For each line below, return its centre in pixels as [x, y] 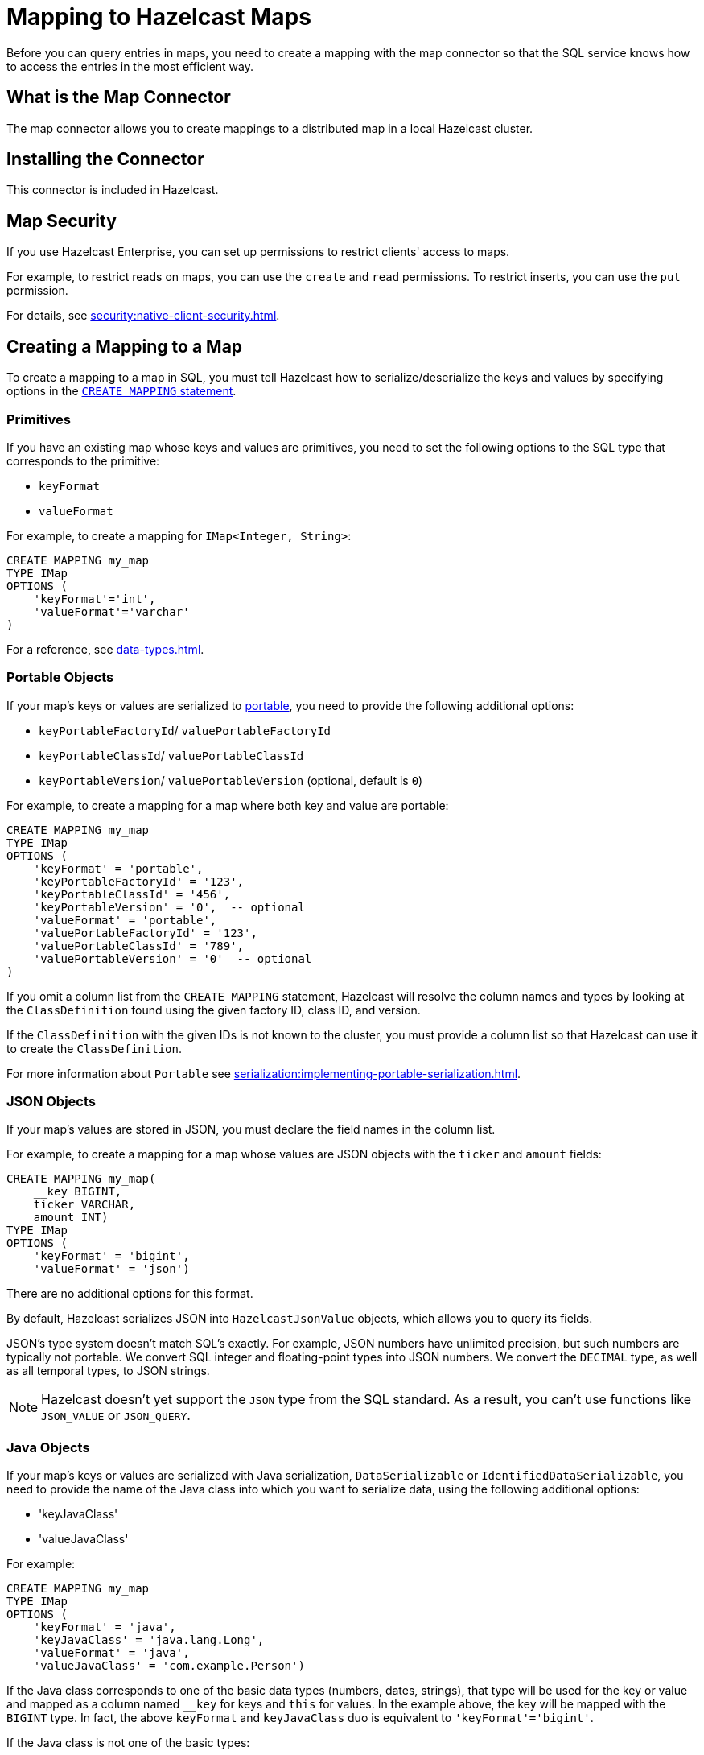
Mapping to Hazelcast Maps [159, 17]
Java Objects [48, 1447]
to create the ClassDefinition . [94, 1048]
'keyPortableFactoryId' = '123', [139, 881]
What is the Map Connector [119, 97]
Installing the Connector [105, 159]
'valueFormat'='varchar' [111, 611]
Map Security [62, 221]
